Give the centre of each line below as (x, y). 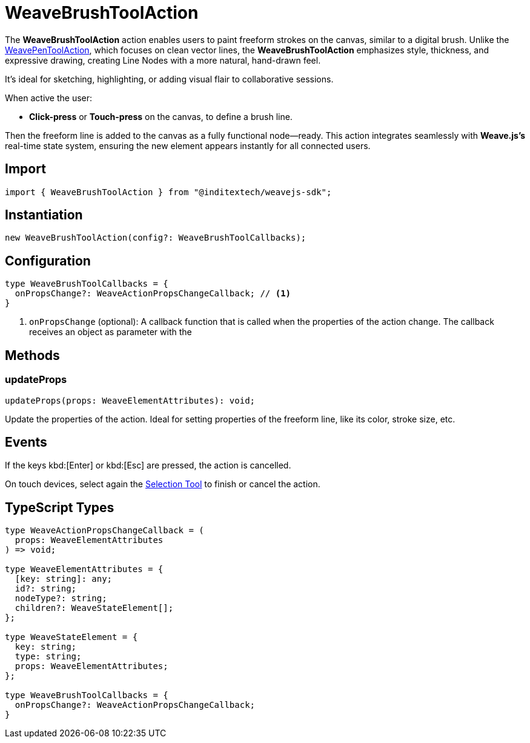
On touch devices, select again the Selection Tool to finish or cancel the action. (163, 484)
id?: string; (46, 589)
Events (26, 442)
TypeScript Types (60, 507)
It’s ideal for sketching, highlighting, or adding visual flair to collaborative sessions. (169, 79)
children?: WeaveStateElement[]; (94, 608)
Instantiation (44, 215)
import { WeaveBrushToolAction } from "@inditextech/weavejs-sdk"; (168, 192)
